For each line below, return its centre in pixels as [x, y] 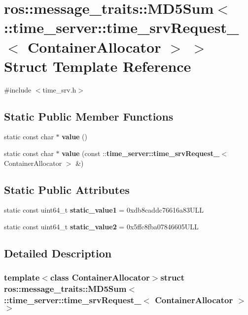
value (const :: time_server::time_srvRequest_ [141, 153]
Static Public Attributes [67, 189]
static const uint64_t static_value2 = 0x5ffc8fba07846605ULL [101, 227]
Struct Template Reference [98, 66]
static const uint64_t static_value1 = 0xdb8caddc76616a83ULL [104, 210]
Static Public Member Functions [89, 116]
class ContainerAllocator [100, 277]
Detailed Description [58, 253]
